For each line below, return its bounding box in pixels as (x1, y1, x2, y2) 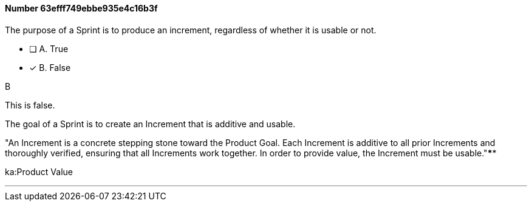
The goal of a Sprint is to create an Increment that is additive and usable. (5, 118, 296, 129)
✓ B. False (29, 62, 71, 73)
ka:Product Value (5, 166, 73, 177)
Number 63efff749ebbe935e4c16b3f (5, 3, 158, 13)
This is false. (5, 99, 55, 110)
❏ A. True (29, 43, 69, 54)
